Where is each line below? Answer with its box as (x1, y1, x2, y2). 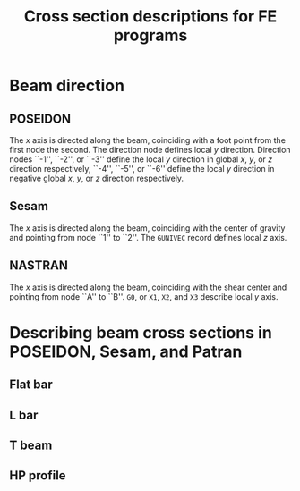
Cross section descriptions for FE (23, 6, 278, 27)
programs (113, 25, 188, 46)
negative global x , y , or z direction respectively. (9, 173, 184, 183)
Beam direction (9, 76, 125, 96)
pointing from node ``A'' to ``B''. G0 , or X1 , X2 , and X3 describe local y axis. (9, 291, 279, 301)
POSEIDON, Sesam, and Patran (9, 342, 243, 361)
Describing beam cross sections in (9, 322, 273, 343)
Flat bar (9, 377, 54, 393)
